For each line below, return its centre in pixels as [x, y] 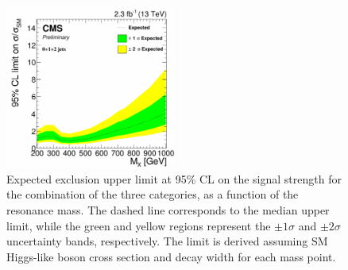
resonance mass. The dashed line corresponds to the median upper [168, 210]
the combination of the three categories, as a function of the [153, 194]
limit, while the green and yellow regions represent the [139, 225]
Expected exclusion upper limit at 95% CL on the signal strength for [174, 178]
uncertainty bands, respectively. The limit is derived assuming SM [167, 241]
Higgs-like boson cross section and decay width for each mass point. [171, 256]
